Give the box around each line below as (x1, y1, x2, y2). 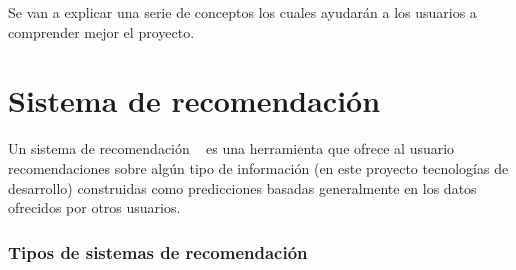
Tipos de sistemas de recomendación (8, 239, 308, 264)
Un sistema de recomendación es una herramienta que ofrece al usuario (8, 138, 455, 159)
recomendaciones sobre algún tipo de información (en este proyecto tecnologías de (8, 157, 509, 178)
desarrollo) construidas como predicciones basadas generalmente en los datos (8, 177, 477, 198)
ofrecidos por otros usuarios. (8, 197, 181, 218)
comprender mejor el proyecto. (8, 21, 195, 42)
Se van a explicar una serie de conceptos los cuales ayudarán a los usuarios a (8, 2, 477, 22)
